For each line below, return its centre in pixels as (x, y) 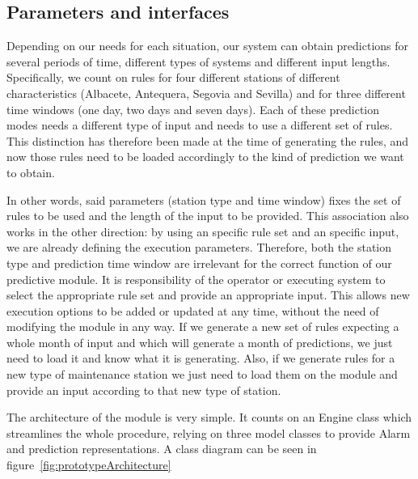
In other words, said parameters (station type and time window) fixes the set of (204, 199)
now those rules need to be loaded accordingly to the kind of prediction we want (205, 157)
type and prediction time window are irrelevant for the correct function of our (199, 263)
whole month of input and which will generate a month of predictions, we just (200, 342)
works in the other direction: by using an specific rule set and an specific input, (203, 231)
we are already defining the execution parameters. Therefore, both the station (199, 247)
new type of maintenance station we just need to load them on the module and (202, 374)
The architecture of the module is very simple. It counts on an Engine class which (209, 417)
